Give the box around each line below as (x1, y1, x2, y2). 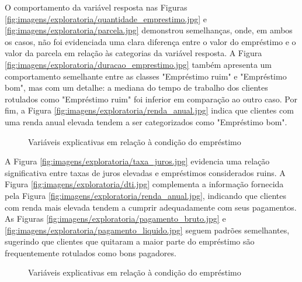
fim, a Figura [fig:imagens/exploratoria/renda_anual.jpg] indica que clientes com (5, 104, 294, 116)
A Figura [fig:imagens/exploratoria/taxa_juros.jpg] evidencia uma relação (5, 155, 270, 167)
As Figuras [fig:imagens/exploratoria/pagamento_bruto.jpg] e (5, 212, 226, 225)
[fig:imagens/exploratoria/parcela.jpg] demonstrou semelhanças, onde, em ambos (5, 24, 293, 36)
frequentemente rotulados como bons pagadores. (5, 246, 176, 259)
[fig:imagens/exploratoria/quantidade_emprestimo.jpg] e (5, 12, 207, 25)
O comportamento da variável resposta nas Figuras (5, 1, 188, 13)
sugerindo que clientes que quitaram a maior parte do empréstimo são (5, 235, 255, 247)
